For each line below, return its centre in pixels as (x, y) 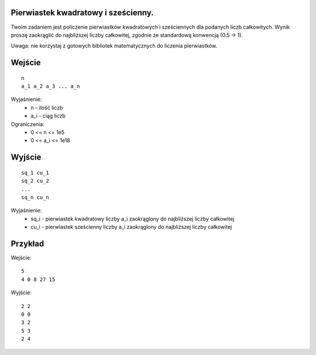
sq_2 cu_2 (35, 181)
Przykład (28, 244)
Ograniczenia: (28, 124)
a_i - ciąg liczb (48, 116)
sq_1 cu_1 (35, 173)
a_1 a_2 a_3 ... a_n (51, 86)
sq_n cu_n (35, 197)
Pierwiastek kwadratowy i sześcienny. (83, 13)
